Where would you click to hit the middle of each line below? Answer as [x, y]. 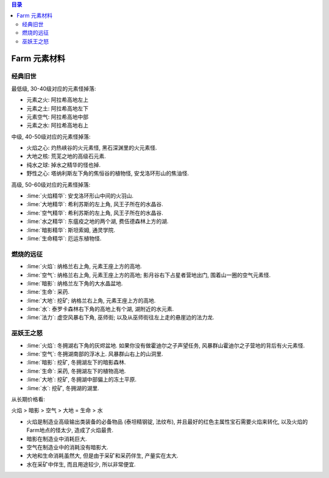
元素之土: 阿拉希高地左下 [57, 108]
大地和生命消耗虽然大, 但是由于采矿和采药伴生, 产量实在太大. [102, 456]
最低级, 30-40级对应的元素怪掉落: [54, 88]
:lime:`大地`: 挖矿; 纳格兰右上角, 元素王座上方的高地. [91, 300]
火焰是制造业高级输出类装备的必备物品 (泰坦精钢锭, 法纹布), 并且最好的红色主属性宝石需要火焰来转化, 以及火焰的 [167, 421]
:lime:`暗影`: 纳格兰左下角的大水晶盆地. [75, 283]
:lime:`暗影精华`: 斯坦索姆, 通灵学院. [71, 230]
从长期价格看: [28, 399]
